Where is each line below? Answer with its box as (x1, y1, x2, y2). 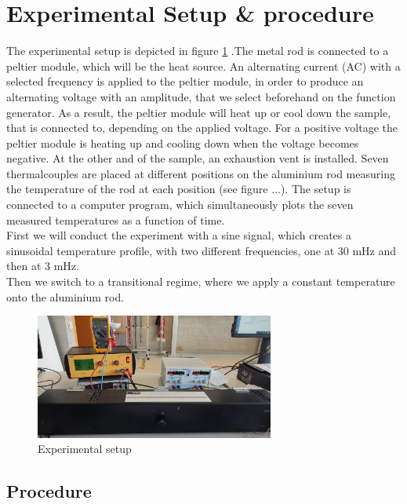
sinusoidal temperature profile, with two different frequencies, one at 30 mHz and (6, 242, 397, 258)
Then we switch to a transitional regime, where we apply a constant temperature (6, 273, 395, 290)
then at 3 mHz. (6, 257, 79, 274)
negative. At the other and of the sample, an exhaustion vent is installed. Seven (6, 150, 389, 166)
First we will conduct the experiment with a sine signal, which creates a (6, 227, 352, 243)
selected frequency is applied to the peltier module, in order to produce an (6, 73, 364, 89)
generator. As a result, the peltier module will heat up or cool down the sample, (6, 104, 391, 120)
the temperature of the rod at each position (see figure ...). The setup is (6, 181, 351, 197)
